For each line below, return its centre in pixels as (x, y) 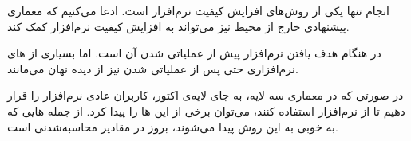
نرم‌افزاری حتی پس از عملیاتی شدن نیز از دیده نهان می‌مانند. (153, 68)
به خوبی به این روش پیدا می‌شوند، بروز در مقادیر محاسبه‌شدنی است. (173, 126)
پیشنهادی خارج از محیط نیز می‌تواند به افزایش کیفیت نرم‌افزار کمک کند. (178, 26)
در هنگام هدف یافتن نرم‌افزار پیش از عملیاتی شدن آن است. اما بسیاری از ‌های (194, 53)
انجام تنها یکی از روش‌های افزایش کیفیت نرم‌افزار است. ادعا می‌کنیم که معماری (198, 10)
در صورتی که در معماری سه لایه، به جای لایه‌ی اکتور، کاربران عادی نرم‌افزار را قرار (205, 95)
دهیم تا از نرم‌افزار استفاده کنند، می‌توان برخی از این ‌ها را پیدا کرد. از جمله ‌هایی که (206, 110)
